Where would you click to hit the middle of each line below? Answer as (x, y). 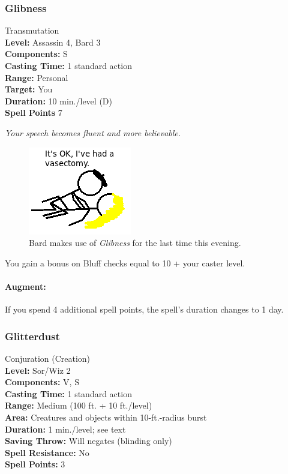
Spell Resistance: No (47, 452)
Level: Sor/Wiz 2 (38, 370)
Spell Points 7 (34, 112)
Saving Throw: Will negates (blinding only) (88, 441)
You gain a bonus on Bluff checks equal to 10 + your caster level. (125, 262)
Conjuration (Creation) (48, 358)
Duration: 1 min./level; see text (65, 429)
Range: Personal (37, 77)
